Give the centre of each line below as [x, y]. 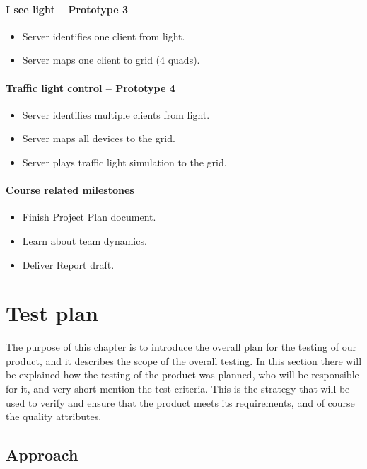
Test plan [52, 313]
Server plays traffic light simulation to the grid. [124, 162]
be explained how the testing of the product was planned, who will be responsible [182, 375]
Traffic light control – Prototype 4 [91, 87]
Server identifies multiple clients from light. [116, 114]
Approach [42, 454]
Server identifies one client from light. [104, 36]
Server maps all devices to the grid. [99, 138]
